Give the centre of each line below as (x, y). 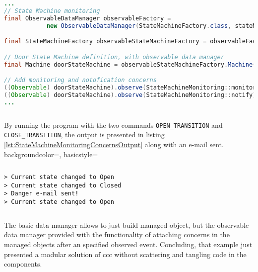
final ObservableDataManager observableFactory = (88, 18)
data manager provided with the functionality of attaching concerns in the (117, 234)
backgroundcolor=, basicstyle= (51, 154)
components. (23, 264)
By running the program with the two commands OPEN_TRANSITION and (113, 125)
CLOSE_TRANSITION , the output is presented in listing (84, 135)
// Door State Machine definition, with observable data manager (114, 57)
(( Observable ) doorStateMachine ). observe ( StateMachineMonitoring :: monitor (130, 87)
